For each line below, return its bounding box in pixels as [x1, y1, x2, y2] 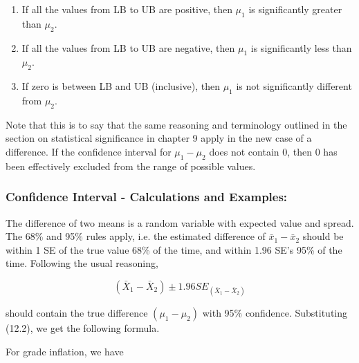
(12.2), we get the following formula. [6, 321, 160, 335]
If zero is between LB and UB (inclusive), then [21, 79, 220, 93]
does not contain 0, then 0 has [209, 144, 338, 158]
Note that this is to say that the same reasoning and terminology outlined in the [6, 117, 347, 131]
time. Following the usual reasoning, [6, 256, 158, 270]
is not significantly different [236, 79, 352, 93]
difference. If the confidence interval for [6, 144, 172, 158]
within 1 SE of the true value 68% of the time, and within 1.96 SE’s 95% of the [6, 242, 342, 257]
